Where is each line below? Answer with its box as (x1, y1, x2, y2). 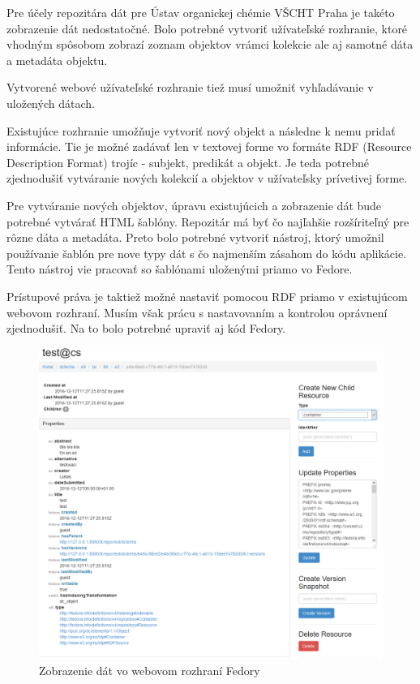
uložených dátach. (6, 94, 95, 111)
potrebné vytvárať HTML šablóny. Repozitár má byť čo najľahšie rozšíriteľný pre (6, 213, 409, 230)
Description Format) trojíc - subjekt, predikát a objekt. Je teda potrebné (6, 153, 370, 170)
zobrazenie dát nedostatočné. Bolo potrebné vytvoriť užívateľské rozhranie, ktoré (6, 19, 408, 37)
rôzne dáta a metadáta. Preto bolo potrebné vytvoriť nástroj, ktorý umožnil (6, 229, 384, 246)
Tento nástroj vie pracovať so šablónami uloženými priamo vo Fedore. (6, 260, 353, 277)
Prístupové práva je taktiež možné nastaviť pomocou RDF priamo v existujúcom (6, 287, 408, 304)
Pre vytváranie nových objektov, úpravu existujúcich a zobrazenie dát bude (6, 196, 382, 213)
